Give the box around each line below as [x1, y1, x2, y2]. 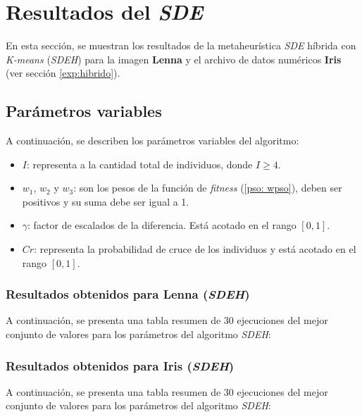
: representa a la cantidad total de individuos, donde [26, 156, 253, 171]
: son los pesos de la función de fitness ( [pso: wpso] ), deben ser [73, 180, 342, 195]
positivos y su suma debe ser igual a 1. [22, 194, 189, 208]
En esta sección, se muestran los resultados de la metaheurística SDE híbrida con [6, 38, 356, 53]
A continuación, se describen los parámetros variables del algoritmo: [6, 133, 299, 148]
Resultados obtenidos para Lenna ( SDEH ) [6, 285, 250, 303]
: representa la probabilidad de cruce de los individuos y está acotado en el [34, 242, 356, 256]
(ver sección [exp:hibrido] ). [6, 66, 120, 80]
